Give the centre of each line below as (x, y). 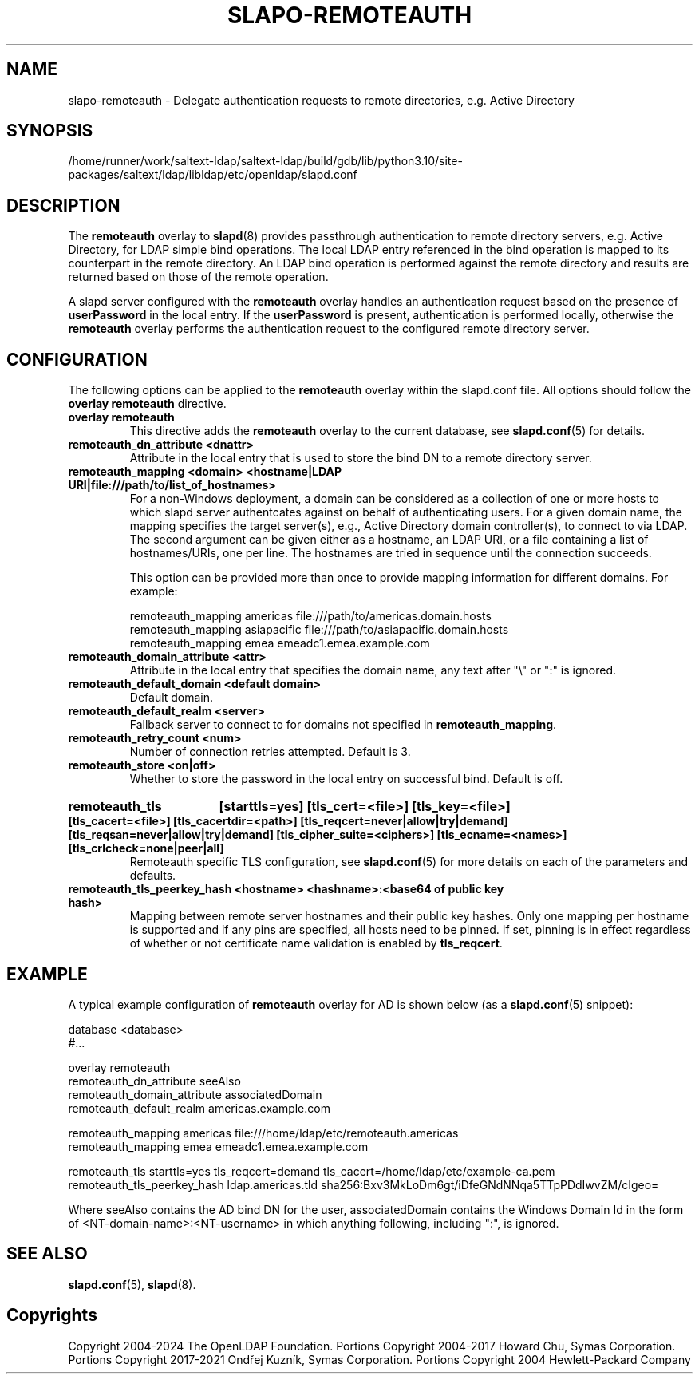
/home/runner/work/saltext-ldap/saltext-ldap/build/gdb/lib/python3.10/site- (265, 161)
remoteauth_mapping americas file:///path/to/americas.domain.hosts (310, 616)
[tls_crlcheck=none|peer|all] (146, 848)
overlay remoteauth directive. (147, 404)
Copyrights (52, 1315)
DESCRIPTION (63, 205)
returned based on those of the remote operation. (198, 277)
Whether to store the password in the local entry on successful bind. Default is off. (346, 779)
